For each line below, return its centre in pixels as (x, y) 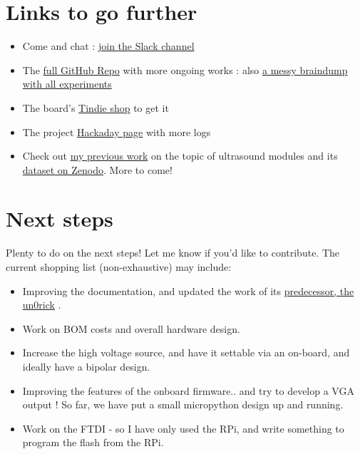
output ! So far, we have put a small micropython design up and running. (183, 404)
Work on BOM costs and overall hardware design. (131, 328)
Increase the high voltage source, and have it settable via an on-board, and (186, 352)
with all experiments (67, 84)
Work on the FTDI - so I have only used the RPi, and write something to (183, 428)
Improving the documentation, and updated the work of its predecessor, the (188, 290)
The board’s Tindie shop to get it (96, 107)
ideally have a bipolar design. (86, 366)
